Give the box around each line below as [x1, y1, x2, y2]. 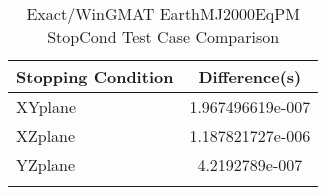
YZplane [16, 153, 76, 176]
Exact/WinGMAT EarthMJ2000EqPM [26, 2, 300, 25]
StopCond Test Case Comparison [47, 25, 280, 48]
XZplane [16, 124, 76, 147]
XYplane [16, 95, 77, 118]
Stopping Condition [16, 65, 174, 88]
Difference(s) [198, 65, 302, 88]
